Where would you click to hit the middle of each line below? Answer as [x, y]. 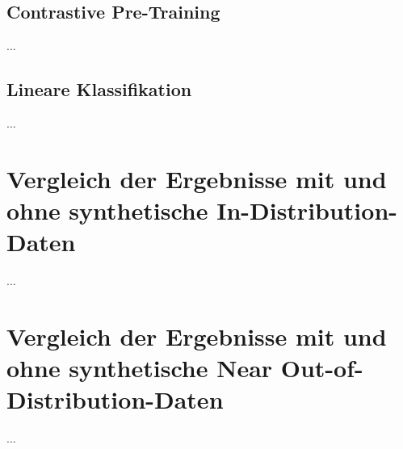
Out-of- [322, 368]
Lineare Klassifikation [99, 89]
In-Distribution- [307, 210]
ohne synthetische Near [140, 368]
